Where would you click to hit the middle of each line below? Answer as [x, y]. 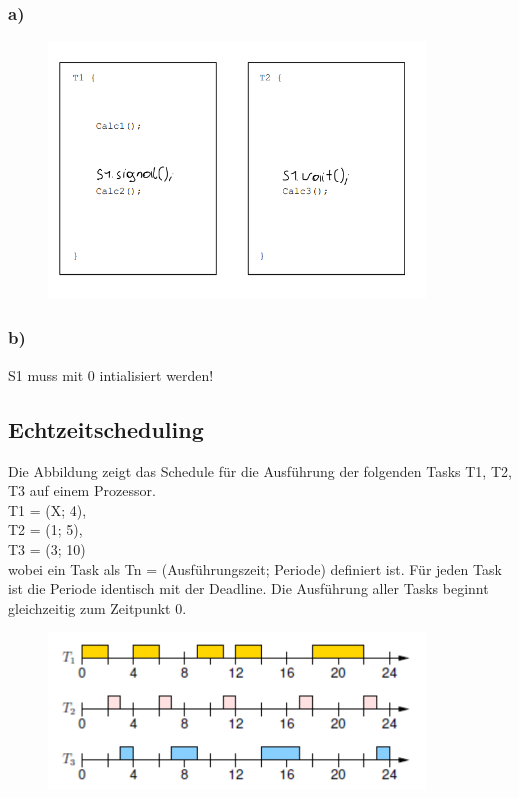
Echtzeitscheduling [106, 428]
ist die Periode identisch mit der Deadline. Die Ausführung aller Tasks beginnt [248, 588]
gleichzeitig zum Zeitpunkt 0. [97, 607]
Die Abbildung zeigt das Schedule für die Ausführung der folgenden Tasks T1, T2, [260, 470]
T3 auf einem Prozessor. [82, 490]
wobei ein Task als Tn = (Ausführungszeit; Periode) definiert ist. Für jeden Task [255, 568]
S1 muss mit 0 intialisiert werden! [111, 374]
